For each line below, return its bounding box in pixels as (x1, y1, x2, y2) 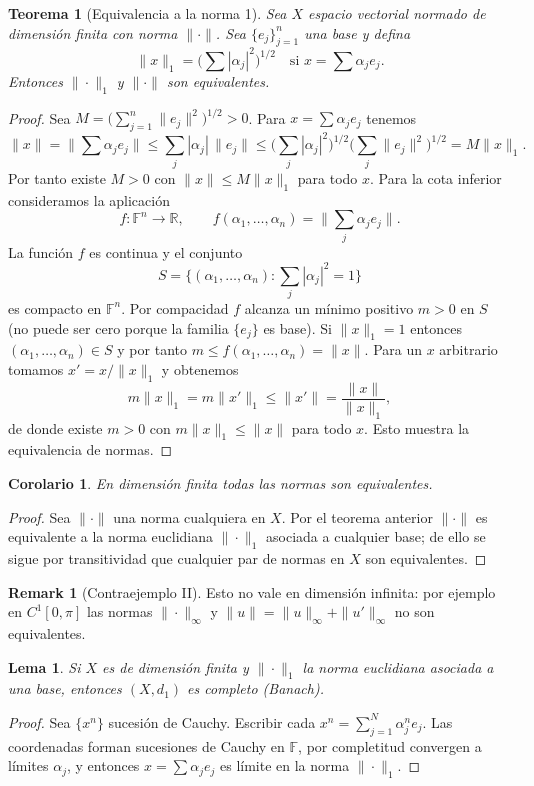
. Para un (364, 339, 423, 360)
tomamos (8, 358, 64, 379)
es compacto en (8, 297, 102, 318)
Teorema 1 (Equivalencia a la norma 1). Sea (8, 3, 287, 23)
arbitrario (439, 339, 498, 360)
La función (8, 241, 74, 262)
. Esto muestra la (364, 417, 470, 438)
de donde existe (8, 417, 103, 438)
